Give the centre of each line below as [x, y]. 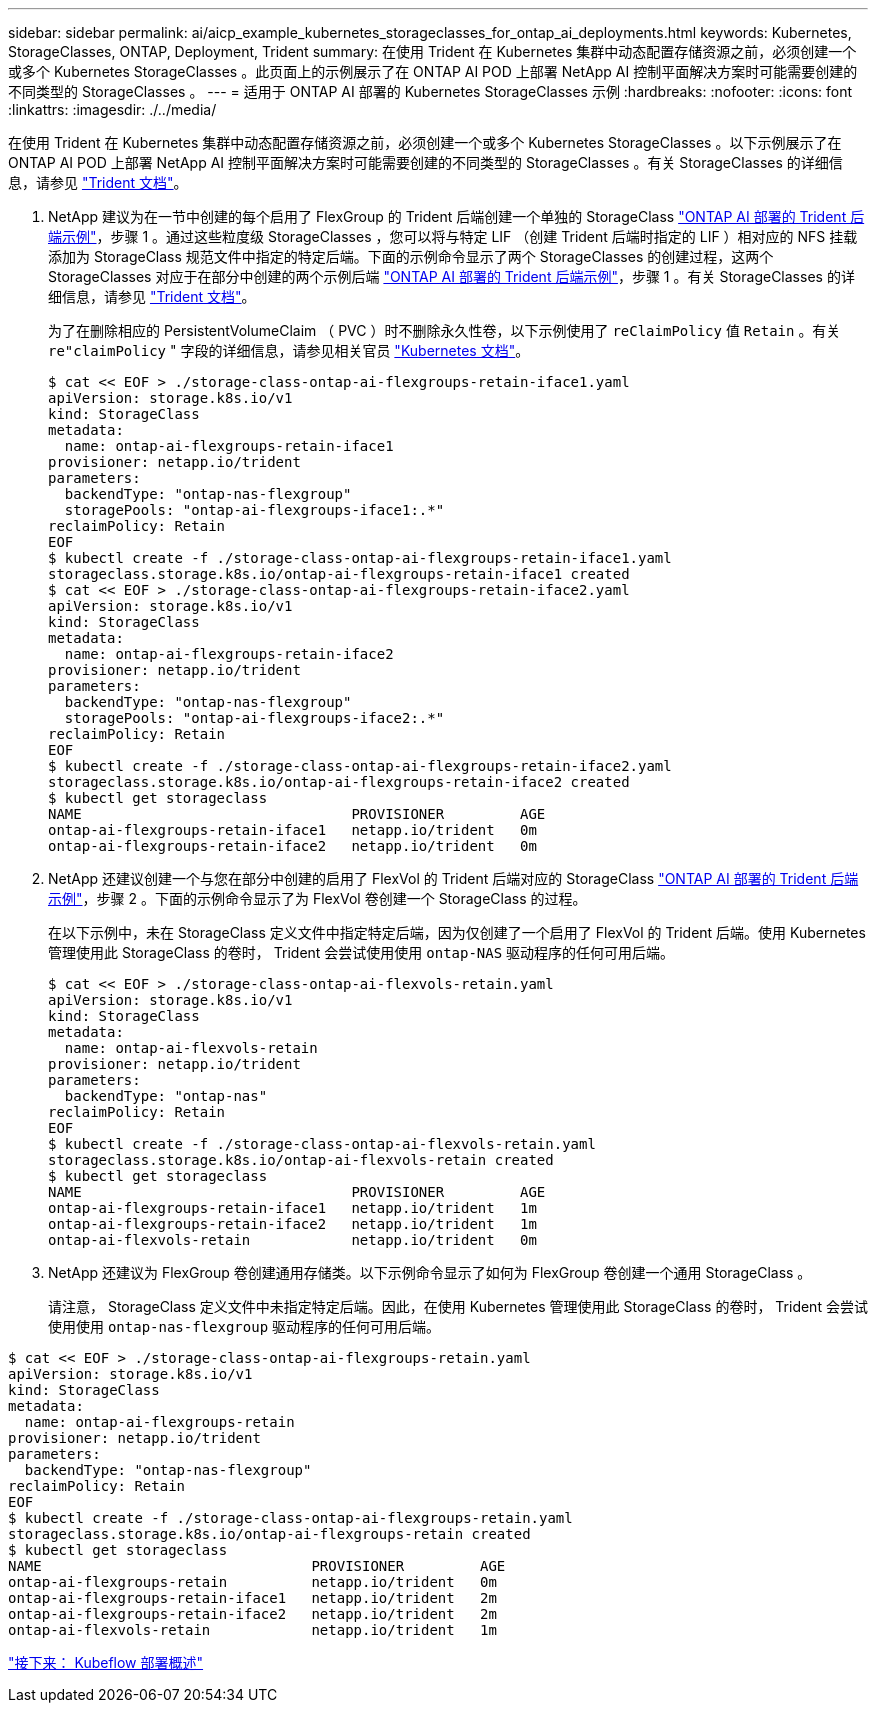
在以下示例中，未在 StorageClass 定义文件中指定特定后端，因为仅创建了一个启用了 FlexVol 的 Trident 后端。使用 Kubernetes [457, 932]
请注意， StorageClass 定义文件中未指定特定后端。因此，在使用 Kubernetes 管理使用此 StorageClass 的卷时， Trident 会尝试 [458, 1306]
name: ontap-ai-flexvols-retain [191, 1048]
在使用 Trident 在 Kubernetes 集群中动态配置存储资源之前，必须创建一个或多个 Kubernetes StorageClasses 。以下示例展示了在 [425, 142]
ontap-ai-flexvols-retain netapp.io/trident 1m [252, 1630]
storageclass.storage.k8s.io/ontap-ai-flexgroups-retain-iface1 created [339, 574]
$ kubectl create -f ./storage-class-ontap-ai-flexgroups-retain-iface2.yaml [360, 766]
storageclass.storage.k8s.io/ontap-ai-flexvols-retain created [301, 1160]
